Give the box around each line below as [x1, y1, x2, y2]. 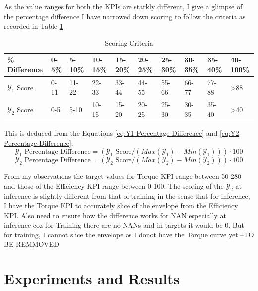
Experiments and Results [4, 268, 180, 289]
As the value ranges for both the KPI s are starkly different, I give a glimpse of [4, 1, 243, 11]
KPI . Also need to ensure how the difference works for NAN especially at [4, 210, 226, 220]
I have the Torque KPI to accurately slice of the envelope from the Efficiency [4, 200, 238, 211]
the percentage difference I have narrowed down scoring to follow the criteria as [4, 11, 246, 21]
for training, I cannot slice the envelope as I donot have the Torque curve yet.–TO [4, 229, 254, 239]
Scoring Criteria [105, 37, 153, 48]
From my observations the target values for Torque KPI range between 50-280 [4, 171, 241, 181]
